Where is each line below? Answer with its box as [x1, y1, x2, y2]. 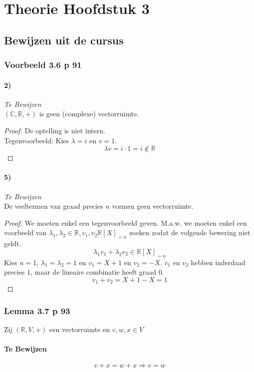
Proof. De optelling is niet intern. [4, 125, 105, 135]
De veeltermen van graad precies [4, 201, 103, 211]
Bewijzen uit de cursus [4, 32, 124, 47]
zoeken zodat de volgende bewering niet [129, 227, 251, 238]
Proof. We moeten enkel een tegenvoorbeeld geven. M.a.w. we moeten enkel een [4, 217, 247, 228]
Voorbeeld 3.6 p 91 [4, 58, 82, 71]
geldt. [4, 238, 21, 249]
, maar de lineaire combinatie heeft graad [30, 267, 157, 277]
